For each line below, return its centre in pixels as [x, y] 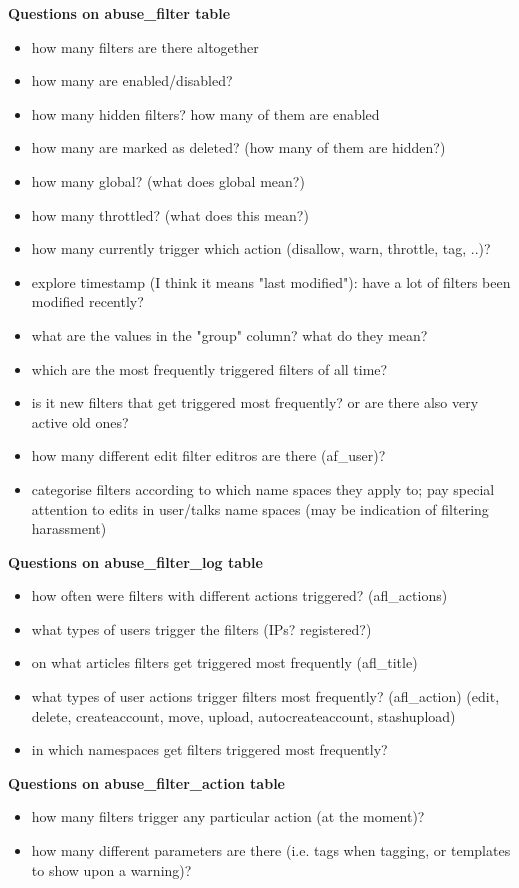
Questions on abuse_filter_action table [146, 782]
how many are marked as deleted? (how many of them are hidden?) [238, 147]
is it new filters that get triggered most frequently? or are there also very [255, 402]
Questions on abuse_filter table [119, 13]
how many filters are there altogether [145, 46]
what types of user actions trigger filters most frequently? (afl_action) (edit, [265, 696]
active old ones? [80, 421]
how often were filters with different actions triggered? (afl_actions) [239, 595]
